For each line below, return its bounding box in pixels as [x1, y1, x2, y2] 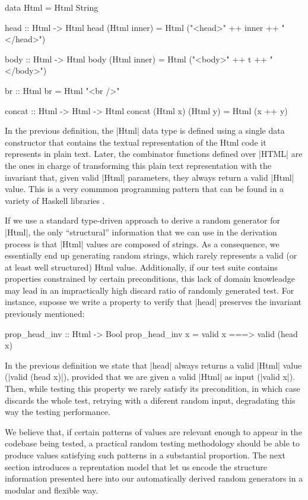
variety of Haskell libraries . [5, 194, 105, 206]
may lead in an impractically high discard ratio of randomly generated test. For [5, 284, 294, 296]
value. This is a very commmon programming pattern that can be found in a [5, 183, 284, 195]
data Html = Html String [5, 1, 99, 13]
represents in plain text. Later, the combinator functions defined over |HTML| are [5, 147, 303, 160]
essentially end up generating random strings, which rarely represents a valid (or [5, 249, 297, 262]
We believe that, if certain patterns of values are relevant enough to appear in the [5, 425, 302, 438]
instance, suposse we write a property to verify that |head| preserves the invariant [5, 295, 302, 308]
